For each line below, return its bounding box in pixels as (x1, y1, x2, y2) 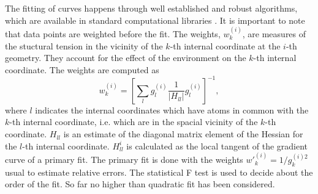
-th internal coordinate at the (170, 39, 281, 52)
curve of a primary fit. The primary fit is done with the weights (5, 153, 243, 166)
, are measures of (242, 27, 306, 40)
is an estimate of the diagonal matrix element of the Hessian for (63, 128, 303, 140)
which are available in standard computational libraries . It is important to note (5, 13, 305, 26)
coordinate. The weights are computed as (5, 63, 159, 76)
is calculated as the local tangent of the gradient (126, 139, 308, 152)
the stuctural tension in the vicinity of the (5, 39, 163, 52)
